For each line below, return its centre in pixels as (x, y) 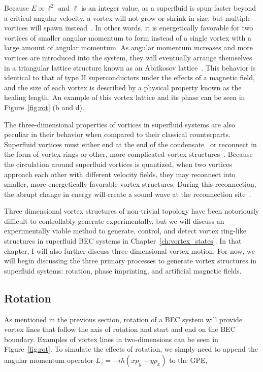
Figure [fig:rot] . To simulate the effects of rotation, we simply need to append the (131, 349)
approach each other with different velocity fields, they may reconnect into (120, 174)
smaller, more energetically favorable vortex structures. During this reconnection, (130, 184)
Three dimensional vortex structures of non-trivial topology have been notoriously (132, 211)
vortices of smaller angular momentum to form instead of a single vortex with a (128, 37)
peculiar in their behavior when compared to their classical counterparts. (117, 134)
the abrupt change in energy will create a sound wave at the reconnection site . (128, 194)
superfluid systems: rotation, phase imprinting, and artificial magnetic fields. (123, 270)
